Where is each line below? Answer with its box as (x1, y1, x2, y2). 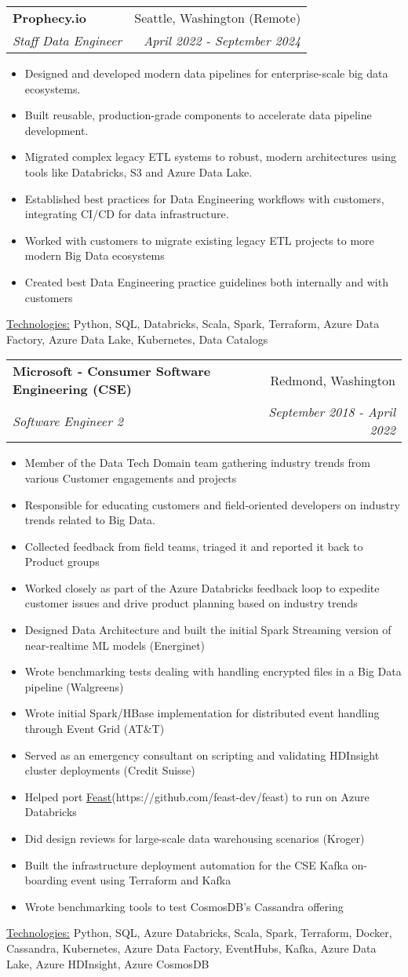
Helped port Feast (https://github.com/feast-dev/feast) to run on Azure (24, 788, 370, 804)
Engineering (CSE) (13, 380, 132, 399)
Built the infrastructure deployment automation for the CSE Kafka (24, 856, 348, 873)
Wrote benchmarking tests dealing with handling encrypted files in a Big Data (24, 663, 402, 680)
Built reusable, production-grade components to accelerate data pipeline (24, 107, 372, 123)
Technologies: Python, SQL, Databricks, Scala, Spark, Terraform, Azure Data (6, 315, 380, 332)
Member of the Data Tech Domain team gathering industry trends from (24, 454, 370, 471)
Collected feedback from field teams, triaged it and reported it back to (24, 538, 363, 554)
